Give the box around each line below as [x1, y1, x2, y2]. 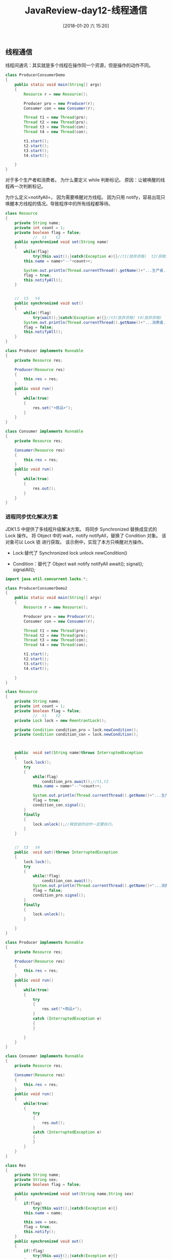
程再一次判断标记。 [5, 183, 46, 190]
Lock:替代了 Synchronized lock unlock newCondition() [12, 550, 128, 556]
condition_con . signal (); [32, 802, 86, 808]
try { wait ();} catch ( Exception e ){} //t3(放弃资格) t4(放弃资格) [32, 315, 162, 320]
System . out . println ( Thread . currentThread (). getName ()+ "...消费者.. [24, 320, 168, 325]
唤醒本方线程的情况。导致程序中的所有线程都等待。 [5, 201, 113, 207]
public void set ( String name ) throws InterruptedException [14, 750, 143, 756]
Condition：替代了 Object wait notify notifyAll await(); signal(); [12, 560, 144, 567]
